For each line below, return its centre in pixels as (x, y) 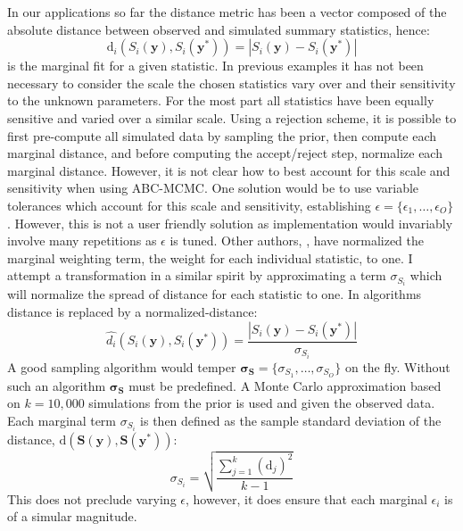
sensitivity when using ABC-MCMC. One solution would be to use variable (213, 188)
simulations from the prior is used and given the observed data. (262, 403)
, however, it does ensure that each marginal (306, 498)
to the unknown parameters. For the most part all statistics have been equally (221, 100)
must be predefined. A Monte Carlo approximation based (285, 385)
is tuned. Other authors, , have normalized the (297, 241)
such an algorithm (57, 385)
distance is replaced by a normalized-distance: (132, 311)
